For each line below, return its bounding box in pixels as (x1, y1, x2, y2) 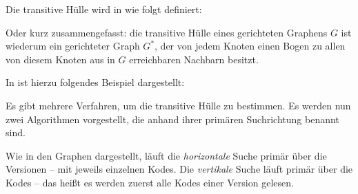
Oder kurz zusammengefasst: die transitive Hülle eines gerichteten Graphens (6, 25, 328, 39)
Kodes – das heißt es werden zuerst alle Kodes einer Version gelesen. (6, 175, 294, 189)
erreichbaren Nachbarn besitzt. (129, 52, 259, 66)
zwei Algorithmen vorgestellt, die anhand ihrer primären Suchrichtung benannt (6, 111, 339, 126)
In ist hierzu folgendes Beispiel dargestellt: (6, 75, 185, 89)
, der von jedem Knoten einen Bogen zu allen (155, 39, 346, 53)
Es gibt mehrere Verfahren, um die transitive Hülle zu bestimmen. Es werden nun (6, 98, 351, 112)
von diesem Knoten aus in (6, 52, 115, 66)
